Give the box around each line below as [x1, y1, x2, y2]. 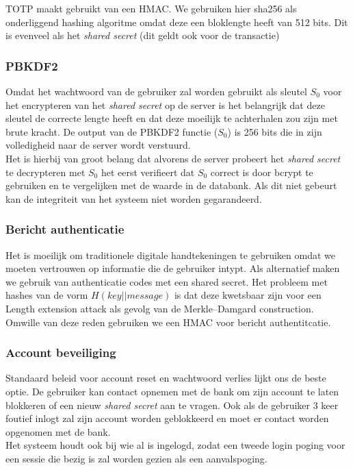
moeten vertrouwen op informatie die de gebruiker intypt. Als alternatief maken [5, 261, 340, 275]
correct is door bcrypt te [210, 164, 313, 179]
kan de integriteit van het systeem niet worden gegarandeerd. [5, 191, 262, 206]
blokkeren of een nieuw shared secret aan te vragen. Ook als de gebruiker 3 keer [5, 397, 339, 412]
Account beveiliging [5, 344, 116, 361]
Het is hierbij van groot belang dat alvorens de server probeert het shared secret [5, 151, 341, 165]
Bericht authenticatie [5, 221, 125, 238]
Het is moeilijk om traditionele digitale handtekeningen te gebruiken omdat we [5, 247, 335, 262]
